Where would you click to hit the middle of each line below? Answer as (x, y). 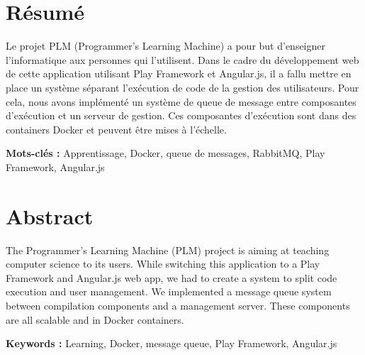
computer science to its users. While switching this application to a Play (163, 264)
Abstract (50, 215)
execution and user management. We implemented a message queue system (169, 291)
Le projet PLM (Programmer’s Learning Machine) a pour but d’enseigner (165, 46)
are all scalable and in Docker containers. (95, 319)
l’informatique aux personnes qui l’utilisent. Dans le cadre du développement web (182, 59)
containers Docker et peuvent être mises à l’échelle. (116, 129)
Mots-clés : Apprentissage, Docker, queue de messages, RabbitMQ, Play (165, 153)
